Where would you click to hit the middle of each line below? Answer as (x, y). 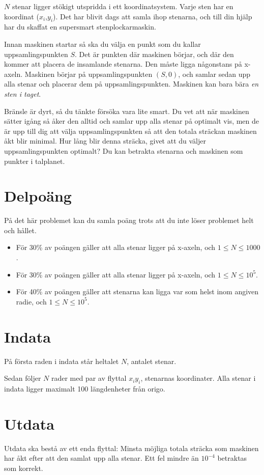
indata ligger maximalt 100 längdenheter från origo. (85, 388)
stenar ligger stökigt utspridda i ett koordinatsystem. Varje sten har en (123, 6)
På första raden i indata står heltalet (62, 361)
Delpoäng (38, 196)
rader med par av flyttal (89, 378)
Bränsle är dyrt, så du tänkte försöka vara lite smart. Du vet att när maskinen (127, 111)
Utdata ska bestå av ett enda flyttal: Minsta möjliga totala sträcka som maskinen (131, 448)
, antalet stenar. (152, 361)
